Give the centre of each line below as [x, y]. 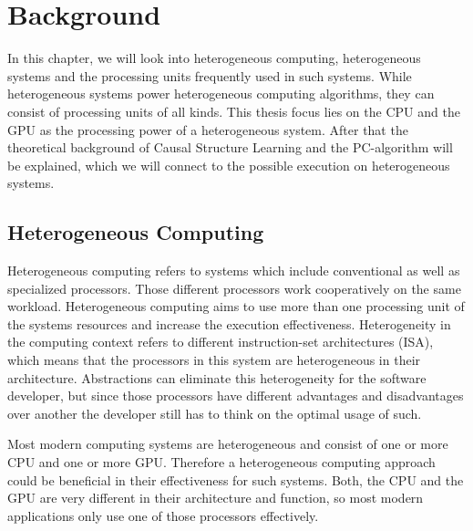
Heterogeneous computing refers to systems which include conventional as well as [234, 271]
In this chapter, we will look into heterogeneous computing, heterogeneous [214, 58]
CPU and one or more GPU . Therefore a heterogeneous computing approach [221, 462]
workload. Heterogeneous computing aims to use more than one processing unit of [236, 306]
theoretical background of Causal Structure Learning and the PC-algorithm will [230, 147]
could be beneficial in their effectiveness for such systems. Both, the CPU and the [236, 479]
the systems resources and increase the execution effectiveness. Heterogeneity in [229, 323]
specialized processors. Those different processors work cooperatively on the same [234, 288]
